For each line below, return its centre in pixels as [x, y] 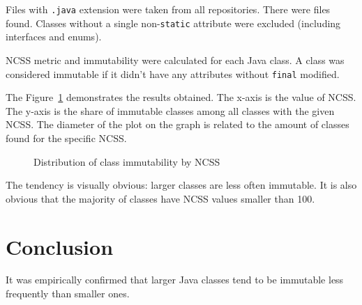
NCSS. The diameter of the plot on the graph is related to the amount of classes [178, 124]
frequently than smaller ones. [68, 294]
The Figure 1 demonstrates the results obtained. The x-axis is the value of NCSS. [181, 97]
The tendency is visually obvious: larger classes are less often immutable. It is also [181, 185]
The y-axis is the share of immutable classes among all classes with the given [170, 110]
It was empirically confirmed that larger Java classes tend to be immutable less [175, 280]
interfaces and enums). [54, 37]
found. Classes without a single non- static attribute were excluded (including [173, 23]
